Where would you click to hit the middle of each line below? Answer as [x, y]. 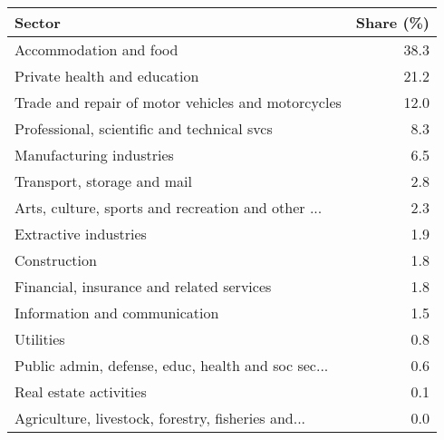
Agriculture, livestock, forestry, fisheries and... [160, 418]
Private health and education [107, 76]
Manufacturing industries [94, 155]
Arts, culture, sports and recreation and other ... [169, 207]
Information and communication [117, 313]
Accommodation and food [97, 49]
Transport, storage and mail [103, 181]
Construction [56, 260]
